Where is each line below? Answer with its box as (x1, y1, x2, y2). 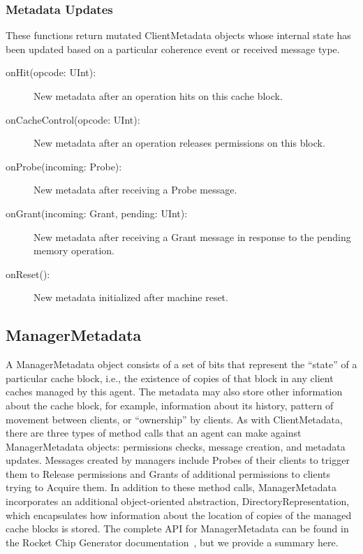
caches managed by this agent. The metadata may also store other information (6, 384, 343, 399)
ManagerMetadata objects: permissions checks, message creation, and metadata (6, 439, 346, 453)
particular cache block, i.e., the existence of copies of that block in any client (6, 370, 334, 385)
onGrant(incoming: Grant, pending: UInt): (6, 205, 188, 220)
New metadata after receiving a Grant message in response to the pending (34, 229, 351, 244)
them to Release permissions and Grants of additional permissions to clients (6, 466, 331, 481)
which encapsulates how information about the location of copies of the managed (6, 507, 352, 522)
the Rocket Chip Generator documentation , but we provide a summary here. (6, 534, 339, 549)
